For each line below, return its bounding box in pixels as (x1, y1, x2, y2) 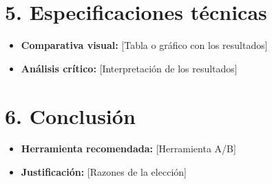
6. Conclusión (5, 101, 136, 130)
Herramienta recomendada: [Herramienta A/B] (21, 141, 236, 156)
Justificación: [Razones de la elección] (21, 165, 187, 179)
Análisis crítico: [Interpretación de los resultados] (21, 61, 238, 75)
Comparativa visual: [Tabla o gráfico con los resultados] (21, 38, 268, 52)
